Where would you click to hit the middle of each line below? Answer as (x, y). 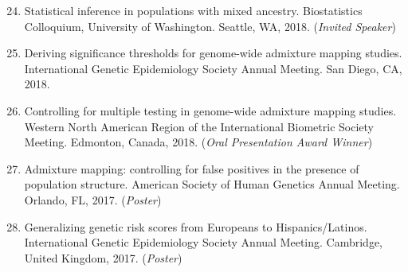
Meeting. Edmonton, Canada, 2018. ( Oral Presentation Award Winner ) (198, 142)
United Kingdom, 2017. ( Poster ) (103, 257)
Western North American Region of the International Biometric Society (199, 126)
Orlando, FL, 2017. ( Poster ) (93, 199)
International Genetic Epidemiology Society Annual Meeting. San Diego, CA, (213, 68)
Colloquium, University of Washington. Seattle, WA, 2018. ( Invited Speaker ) (210, 26)
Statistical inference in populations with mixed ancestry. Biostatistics (193, 10)
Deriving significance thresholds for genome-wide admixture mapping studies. (213, 53)
